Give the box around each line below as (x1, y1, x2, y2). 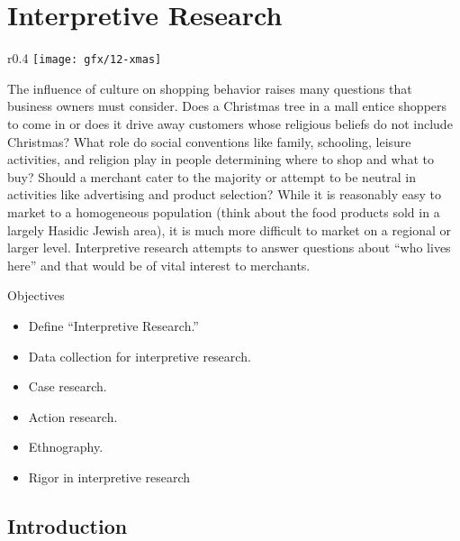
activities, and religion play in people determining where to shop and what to (7, 150, 434, 169)
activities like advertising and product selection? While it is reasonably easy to (7, 185, 442, 204)
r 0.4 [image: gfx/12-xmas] (7, 49, 162, 68)
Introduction (7, 511, 128, 539)
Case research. (28, 377, 107, 396)
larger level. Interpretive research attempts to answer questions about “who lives (7, 238, 451, 257)
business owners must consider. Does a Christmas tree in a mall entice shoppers (7, 96, 447, 115)
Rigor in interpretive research (28, 467, 191, 486)
